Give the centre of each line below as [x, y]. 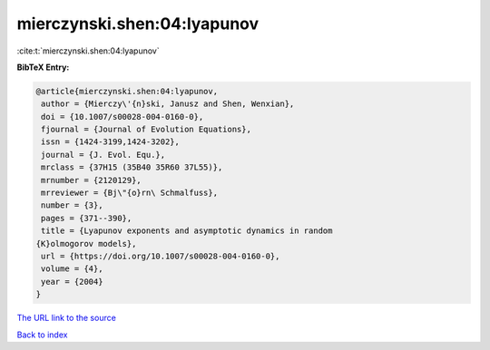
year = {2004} [72, 282]
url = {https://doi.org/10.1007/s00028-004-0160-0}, [161, 256]
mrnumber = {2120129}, [92, 180]
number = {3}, [72, 205]
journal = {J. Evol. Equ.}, [103, 155]
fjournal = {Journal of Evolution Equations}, [146, 130]
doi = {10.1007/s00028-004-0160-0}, [122, 117]
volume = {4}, [72, 269]
